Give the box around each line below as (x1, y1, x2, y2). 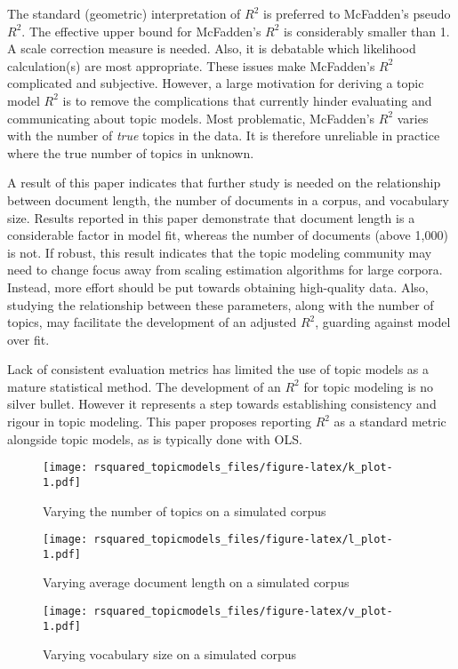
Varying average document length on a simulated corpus (43, 573, 350, 592)
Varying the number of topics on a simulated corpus (43, 501, 326, 520)
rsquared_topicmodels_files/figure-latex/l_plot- (93, 533, 393, 546)
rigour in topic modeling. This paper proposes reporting (7, 412, 311, 431)
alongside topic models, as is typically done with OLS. (7, 429, 302, 448)
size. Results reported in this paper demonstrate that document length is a (7, 208, 415, 227)
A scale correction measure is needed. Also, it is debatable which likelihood (7, 39, 416, 58)
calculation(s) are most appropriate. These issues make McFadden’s (7, 56, 375, 75)
